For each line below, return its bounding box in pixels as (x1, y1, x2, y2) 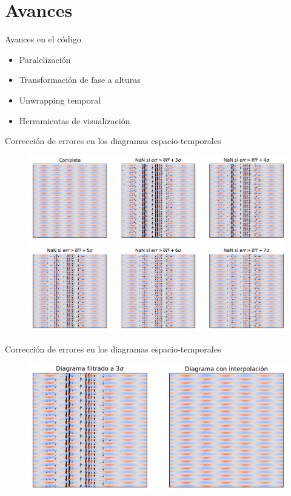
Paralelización (19, 53, 71, 65)
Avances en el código (5, 33, 81, 45)
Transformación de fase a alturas (19, 73, 141, 86)
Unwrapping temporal (19, 93, 101, 106)
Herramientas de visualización (19, 114, 130, 127)
